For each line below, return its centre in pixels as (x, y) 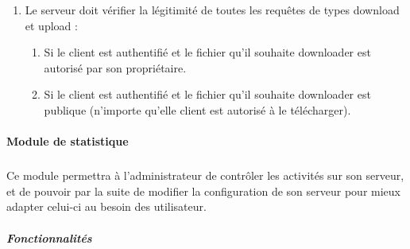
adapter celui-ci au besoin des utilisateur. (106, 206)
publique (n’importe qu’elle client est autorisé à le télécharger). (197, 109)
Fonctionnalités (49, 237)
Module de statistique (68, 141)
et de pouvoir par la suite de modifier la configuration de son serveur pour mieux (203, 191)
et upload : (51, 25)
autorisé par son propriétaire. (115, 67)
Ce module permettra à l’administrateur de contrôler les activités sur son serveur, (205, 175)
